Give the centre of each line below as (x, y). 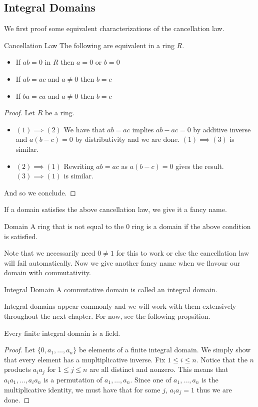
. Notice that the (222, 359)
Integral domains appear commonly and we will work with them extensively (120, 306)
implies (143, 129)
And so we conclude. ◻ (40, 192)
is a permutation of (73, 379)
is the (210, 379)
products (17, 369)
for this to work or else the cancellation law (183, 253)
